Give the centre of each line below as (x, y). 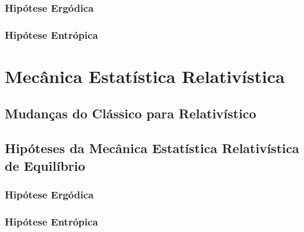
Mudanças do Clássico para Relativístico (131, 113)
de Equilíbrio (45, 165)
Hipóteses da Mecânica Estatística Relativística (152, 148)
